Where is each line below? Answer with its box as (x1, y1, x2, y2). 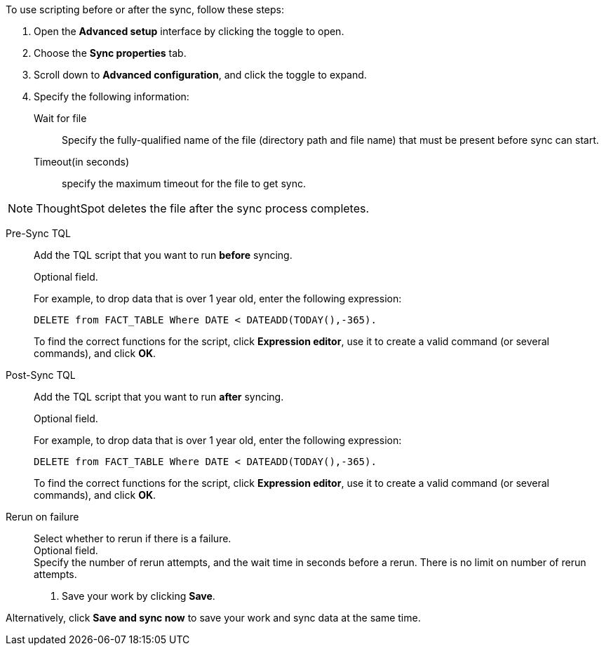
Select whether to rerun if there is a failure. (34, 532, 231, 544)
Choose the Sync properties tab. (34, 47, 187, 59)
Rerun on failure (6, 511, 79, 523)
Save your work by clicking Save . (62, 590, 215, 602)
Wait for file (34, 112, 87, 124)
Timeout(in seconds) (34, 156, 130, 168)
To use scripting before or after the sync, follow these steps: (6, 4, 285, 15)
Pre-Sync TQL (6, 227, 71, 239)
